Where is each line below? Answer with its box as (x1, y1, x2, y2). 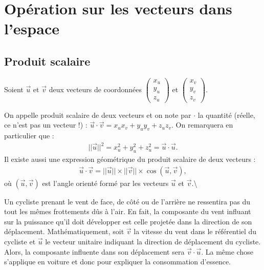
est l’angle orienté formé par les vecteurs (42, 177, 169, 188)
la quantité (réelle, (197, 109, 255, 120)
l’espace (4, 18, 59, 39)
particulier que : (4, 130, 54, 141)
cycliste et (4, 236, 36, 246)
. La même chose (201, 246, 253, 257)
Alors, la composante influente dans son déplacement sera (4, 246, 185, 257)
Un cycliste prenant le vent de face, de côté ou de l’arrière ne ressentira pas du (4, 196, 251, 206)
